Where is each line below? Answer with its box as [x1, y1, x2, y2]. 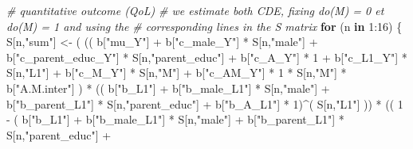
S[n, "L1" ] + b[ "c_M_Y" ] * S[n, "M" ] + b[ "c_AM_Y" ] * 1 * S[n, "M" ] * [6, 64, 347, 81]
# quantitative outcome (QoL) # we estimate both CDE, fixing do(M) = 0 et [6, 2, 384, 18]
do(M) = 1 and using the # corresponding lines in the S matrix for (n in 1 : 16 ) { [6, 17, 403, 34]
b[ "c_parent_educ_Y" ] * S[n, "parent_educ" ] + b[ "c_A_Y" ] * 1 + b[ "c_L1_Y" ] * [6, 48, 407, 65]
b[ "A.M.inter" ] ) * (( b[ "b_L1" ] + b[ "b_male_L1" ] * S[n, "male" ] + [6, 79, 330, 96]
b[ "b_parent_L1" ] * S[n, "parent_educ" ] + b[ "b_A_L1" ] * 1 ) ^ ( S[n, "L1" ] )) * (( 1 [6, 95, 403, 112]
